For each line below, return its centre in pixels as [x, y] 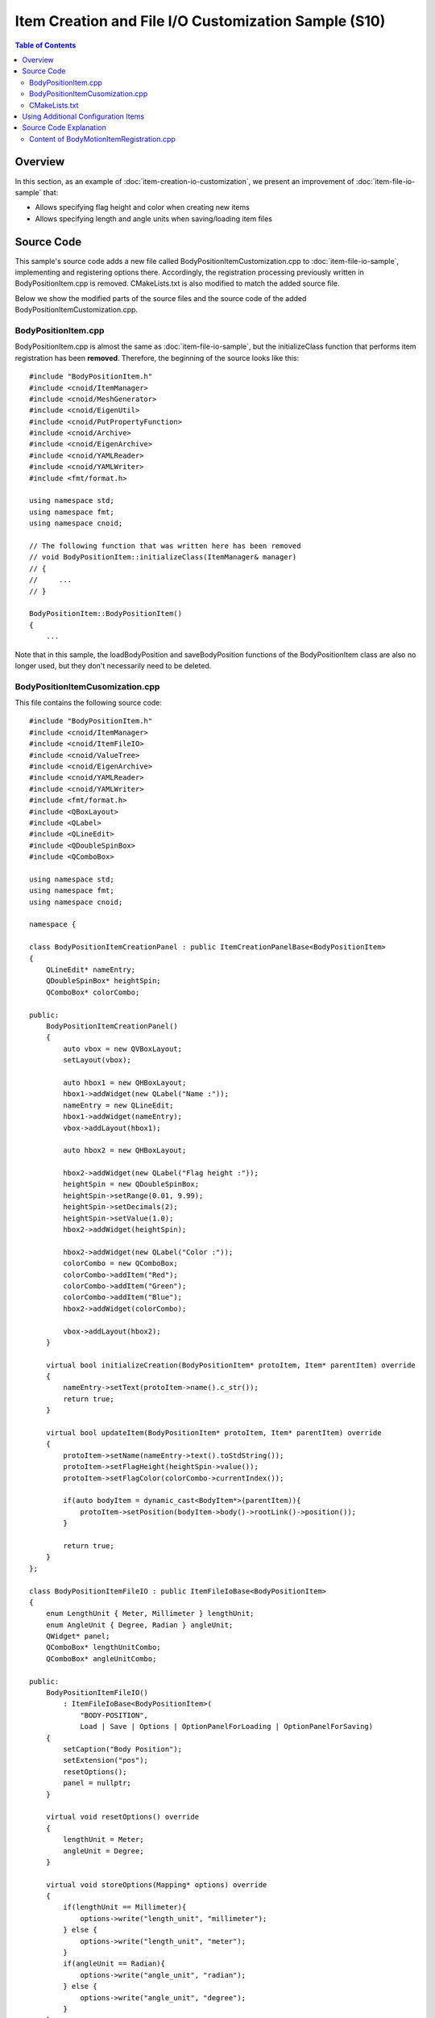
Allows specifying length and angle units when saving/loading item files [154, 219]
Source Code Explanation [64, 128]
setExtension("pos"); [106, 1761]
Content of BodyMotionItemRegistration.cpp [103, 139]
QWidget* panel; [78, 1636]
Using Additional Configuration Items [83, 116]
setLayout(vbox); [97, 1060]
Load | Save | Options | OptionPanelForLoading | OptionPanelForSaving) [227, 1727]
